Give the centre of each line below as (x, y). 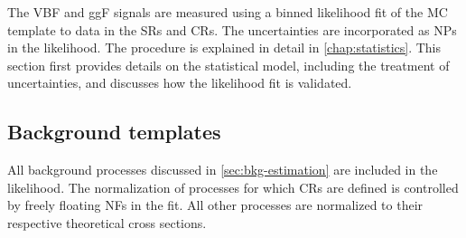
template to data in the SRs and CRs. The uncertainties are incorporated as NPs (232, 29)
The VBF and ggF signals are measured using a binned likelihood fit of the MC (228, 12)
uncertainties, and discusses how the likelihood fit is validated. (180, 83)
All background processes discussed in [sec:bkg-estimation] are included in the (223, 170)
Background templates (114, 132)
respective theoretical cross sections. (107, 222)
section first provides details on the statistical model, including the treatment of (228, 65)
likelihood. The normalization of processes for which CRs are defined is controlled (233, 187)
